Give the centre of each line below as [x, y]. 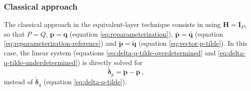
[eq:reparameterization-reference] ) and [60, 43]
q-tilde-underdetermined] [41, 62]
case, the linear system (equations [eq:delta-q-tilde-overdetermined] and [110, 52]
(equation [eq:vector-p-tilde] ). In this [193, 43]
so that [14, 33]
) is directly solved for [110, 62]
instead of [18, 82]
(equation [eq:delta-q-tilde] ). [85, 82]
